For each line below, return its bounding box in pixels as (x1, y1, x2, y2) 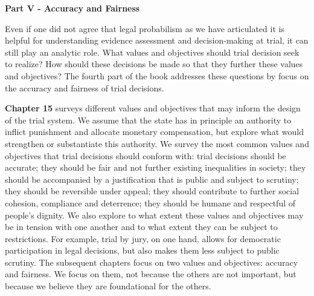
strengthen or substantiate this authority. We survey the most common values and (5, 137, 309, 150)
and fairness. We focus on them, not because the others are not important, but (5, 268, 296, 280)
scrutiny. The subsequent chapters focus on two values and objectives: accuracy (5, 255, 298, 268)
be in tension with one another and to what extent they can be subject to (5, 220, 278, 233)
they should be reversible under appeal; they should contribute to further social (5, 185, 300, 197)
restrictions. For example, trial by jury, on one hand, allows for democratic (5, 232, 281, 245)
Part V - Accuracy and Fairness (5, 2, 140, 14)
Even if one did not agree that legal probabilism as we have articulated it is (5, 22, 284, 35)
